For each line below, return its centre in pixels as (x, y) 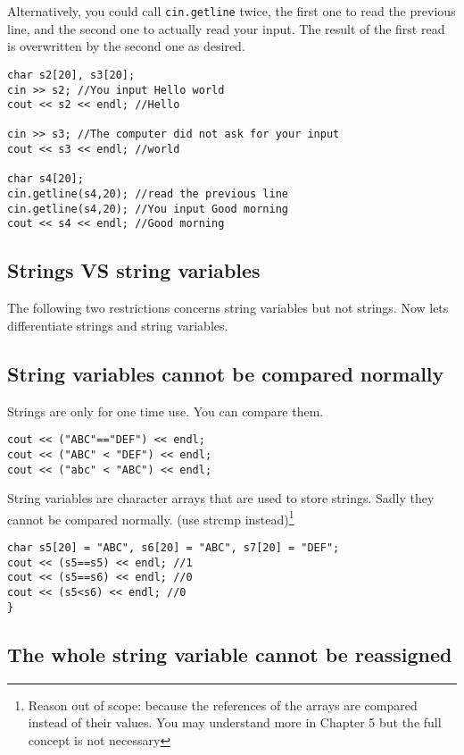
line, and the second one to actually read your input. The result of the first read (226, 28)
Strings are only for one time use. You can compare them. (166, 411)
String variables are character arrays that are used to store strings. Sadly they (221, 498)
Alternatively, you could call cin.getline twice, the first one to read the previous (232, 11)
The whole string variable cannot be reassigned (230, 654)
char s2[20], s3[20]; (71, 75)
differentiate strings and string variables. (118, 325)
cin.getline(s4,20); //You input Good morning (148, 209)
